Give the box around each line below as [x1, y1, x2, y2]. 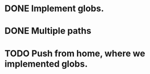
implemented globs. [4, 58, 88, 69]
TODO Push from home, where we [4, 48, 146, 59]
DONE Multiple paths [4, 25, 92, 37]
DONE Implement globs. [4, 3, 104, 14]
